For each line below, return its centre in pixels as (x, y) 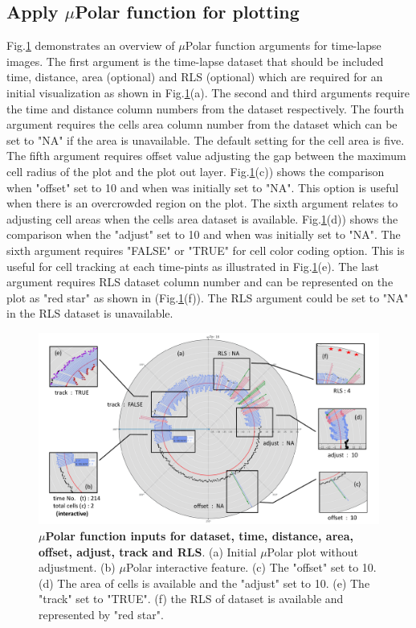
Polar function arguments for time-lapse (283, 45)
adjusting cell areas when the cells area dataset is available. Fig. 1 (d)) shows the (202, 218)
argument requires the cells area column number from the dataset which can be (202, 124)
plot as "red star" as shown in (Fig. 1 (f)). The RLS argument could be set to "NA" (208, 297)
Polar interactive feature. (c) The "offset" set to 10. (251, 567)
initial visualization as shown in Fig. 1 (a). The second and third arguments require (208, 92)
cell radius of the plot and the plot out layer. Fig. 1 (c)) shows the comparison (196, 171)
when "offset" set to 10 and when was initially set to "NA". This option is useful (203, 187)
